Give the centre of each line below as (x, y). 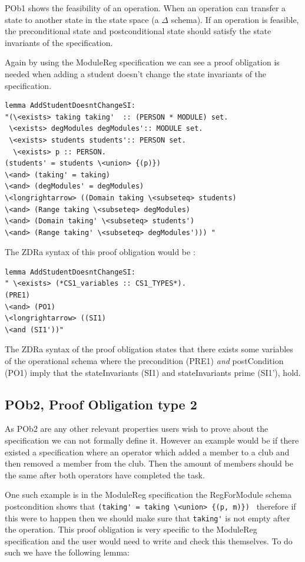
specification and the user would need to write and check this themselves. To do (149, 540)
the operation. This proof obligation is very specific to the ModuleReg (131, 529)
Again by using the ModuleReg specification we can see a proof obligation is (142, 62)
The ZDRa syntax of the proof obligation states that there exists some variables (149, 349)
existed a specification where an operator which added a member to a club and (147, 452)
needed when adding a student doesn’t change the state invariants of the (136, 73)
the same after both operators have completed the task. (105, 475)
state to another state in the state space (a (82, 19)
